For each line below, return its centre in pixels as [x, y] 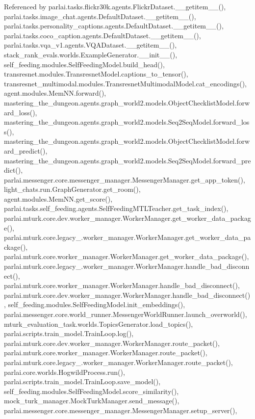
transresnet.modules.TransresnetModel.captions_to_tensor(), [96, 74]
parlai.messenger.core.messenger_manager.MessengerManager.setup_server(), [121, 410]
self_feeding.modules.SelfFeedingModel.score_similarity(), [91, 391]
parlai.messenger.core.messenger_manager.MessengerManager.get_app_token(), [125, 179]
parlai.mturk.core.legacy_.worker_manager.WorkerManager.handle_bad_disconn [127, 266]
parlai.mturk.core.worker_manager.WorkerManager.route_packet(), [106, 353]
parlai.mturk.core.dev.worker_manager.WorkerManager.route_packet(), [112, 343]
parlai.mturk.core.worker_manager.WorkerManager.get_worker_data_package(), [127, 256]
